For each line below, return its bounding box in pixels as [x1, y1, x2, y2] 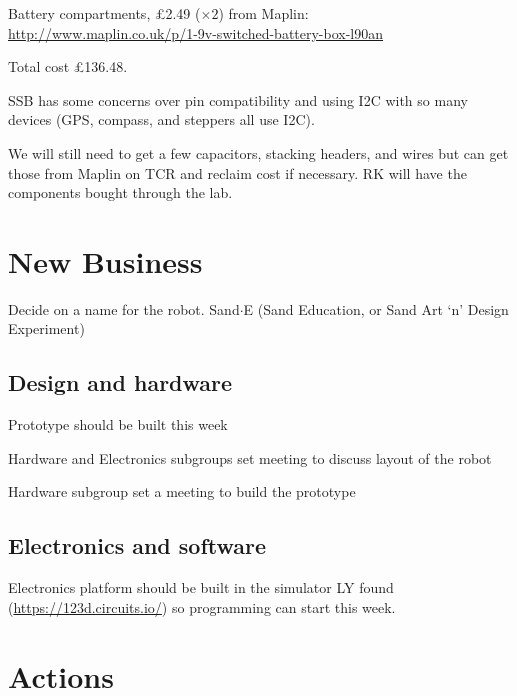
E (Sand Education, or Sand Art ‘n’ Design [243, 298, 509, 319]
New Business [8, 240, 203, 281]
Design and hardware [8, 367, 233, 398]
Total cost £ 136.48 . [8, 56, 128, 77]
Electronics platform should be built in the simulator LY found [8, 577, 394, 598]
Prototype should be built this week [8, 414, 228, 435]
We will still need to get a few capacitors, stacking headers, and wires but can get [8, 142, 509, 163]
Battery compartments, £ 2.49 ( [8, 3, 201, 23]
